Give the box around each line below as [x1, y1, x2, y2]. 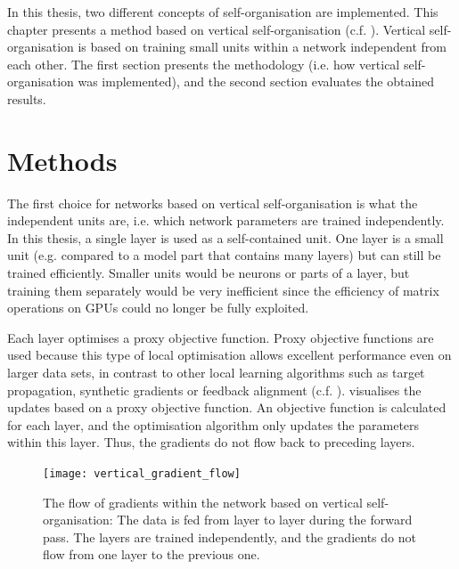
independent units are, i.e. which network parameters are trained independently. [7, 211, 445, 230]
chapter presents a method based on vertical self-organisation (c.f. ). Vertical [7, 20, 426, 38]
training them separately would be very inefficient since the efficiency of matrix [7, 280, 439, 299]
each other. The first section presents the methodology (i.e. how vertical [7, 54, 400, 73]
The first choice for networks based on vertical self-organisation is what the [7, 193, 418, 212]
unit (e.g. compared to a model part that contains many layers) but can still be [7, 246, 441, 264]
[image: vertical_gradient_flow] [43, 467, 241, 480]
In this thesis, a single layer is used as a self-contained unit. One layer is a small [7, 228, 444, 247]
